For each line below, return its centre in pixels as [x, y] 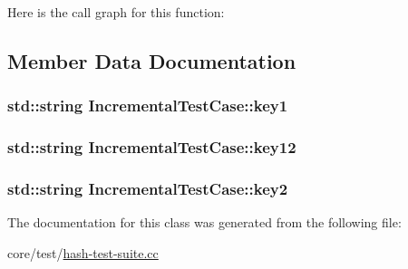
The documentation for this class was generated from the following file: [204, 222]
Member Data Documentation [152, 60]
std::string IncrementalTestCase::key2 [148, 188]
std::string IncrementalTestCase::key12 [152, 147]
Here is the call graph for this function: [116, 12]
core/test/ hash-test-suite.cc [83, 252]
